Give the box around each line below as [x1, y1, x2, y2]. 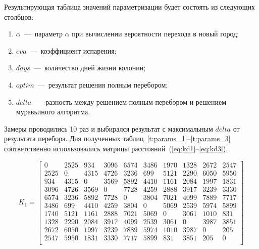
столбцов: [4, 11, 34, 22]
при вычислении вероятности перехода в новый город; [72, 28, 239, 39]
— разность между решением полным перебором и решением [35, 96, 227, 107]
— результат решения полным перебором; [37, 79, 168, 90]
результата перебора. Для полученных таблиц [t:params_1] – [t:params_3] [4, 133, 231, 144]
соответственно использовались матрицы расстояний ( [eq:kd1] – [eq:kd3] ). [4, 143, 228, 153]
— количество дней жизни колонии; [33, 62, 146, 73]
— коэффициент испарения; [30, 45, 117, 56]
